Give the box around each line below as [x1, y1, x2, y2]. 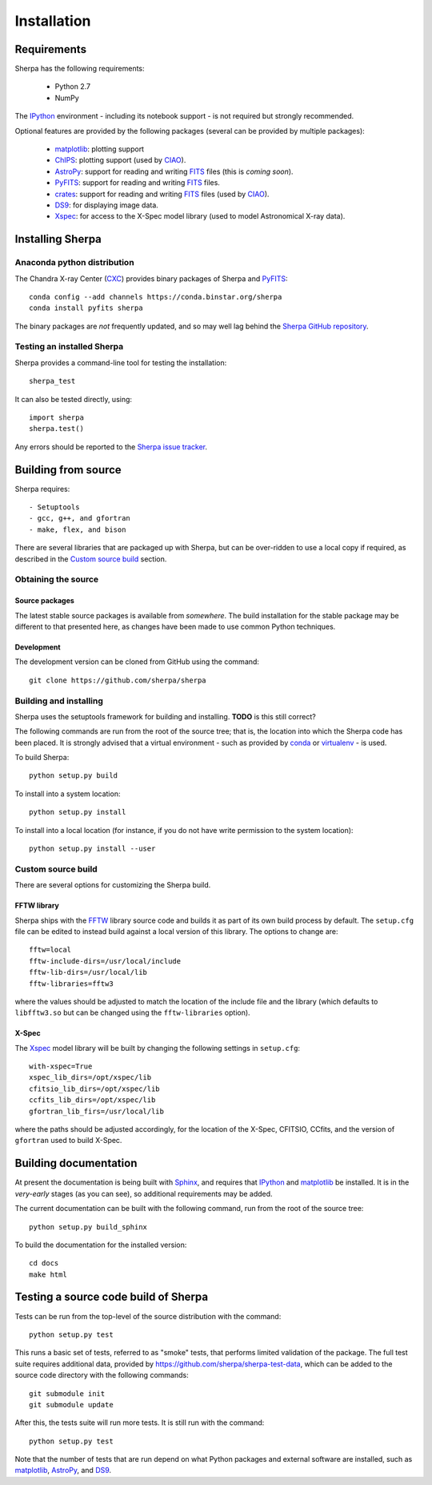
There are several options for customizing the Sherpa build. [14, 880, 211, 890]
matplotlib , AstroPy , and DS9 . [14, 1466, 112, 1475]
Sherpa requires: [14, 484, 70, 493]
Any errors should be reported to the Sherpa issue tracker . [14, 441, 208, 452]
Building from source [14, 463, 122, 477]
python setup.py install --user [29, 844, 156, 853]
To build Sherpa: [14, 753, 70, 763]
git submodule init [29, 1389, 106, 1398]
